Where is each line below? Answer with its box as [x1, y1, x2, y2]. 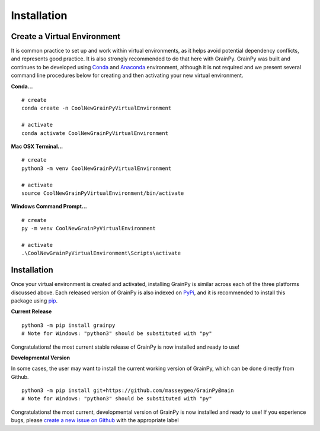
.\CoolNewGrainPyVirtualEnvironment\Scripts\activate [21, 250, 181, 257]
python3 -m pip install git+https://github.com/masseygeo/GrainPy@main [21, 387, 234, 394]
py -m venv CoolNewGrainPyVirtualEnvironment [21, 225, 156, 232]
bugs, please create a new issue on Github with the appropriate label [11, 417, 179, 424]
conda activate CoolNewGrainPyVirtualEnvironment [21, 130, 169, 136]
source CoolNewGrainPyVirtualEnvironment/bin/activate [21, 189, 184, 197]
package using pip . [11, 297, 58, 304]
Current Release [11, 308, 52, 315]
